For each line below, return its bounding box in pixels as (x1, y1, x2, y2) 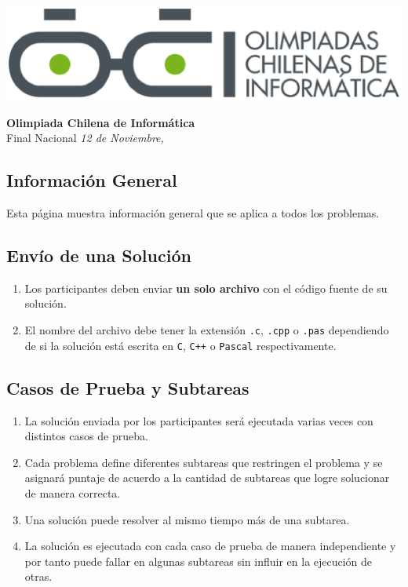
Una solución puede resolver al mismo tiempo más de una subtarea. (24, 511, 350, 527)
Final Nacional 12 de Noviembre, (6, 129, 164, 146)
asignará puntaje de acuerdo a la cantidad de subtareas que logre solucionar (24, 469, 390, 486)
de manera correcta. (24, 484, 121, 501)
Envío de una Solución (6, 243, 191, 268)
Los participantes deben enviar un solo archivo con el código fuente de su (24, 279, 388, 296)
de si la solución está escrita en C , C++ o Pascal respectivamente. (24, 337, 337, 353)
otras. (24, 568, 53, 585)
